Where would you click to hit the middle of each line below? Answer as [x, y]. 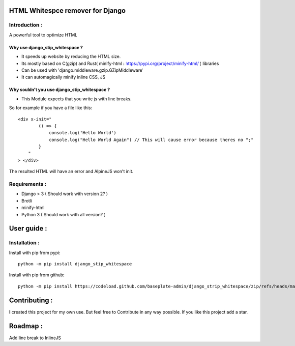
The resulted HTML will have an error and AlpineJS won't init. [71, 172]
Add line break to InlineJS [35, 338]
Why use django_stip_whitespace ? [46, 47]
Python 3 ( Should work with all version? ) [63, 214]
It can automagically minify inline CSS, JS [63, 77]
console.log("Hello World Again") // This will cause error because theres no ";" [151, 140]
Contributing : [31, 300]
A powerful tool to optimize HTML [43, 35]
